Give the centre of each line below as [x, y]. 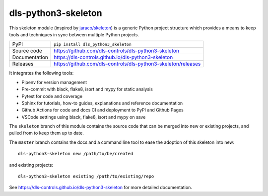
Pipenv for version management [54, 82]
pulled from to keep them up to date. [46, 133]
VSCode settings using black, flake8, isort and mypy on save [84, 117]
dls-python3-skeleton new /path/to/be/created [76, 154]
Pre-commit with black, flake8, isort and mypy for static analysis [87, 89]
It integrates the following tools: [41, 73]
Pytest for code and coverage [52, 96]
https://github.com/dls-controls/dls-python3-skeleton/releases [127, 64]
